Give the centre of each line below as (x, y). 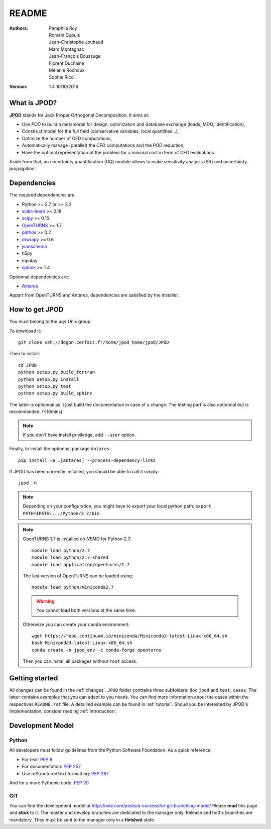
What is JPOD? (33, 103)
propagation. (23, 169)
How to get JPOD (36, 310)
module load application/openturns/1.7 (81, 564)
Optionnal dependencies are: (39, 277)
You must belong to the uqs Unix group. (51, 322)
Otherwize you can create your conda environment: (76, 624)
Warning (45, 601)
